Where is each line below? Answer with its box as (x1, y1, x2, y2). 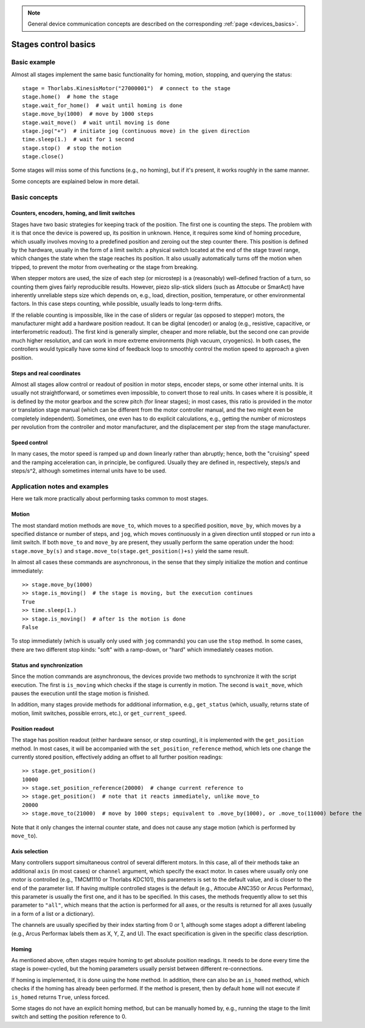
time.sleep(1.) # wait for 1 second (22, 136, 135, 143)
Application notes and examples (11, 482, 109, 490)
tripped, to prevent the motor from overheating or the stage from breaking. (11, 263, 198, 270)
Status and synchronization (11, 661, 83, 669)
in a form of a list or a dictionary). (11, 910, 95, 917)
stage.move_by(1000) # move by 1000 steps (22, 110, 154, 118)
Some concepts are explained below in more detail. (11, 177, 140, 185)
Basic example (11, 58, 56, 66)
